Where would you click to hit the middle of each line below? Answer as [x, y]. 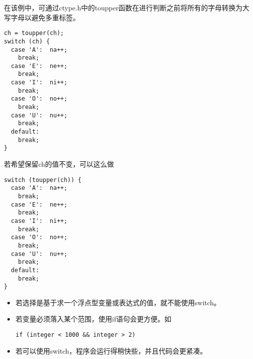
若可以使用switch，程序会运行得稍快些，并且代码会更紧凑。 [111, 350]
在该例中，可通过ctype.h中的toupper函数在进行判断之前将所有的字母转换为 [123, 7]
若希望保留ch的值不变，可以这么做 [59, 164]
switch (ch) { [27, 41]
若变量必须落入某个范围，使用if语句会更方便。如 [93, 319]
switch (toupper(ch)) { [43, 180]
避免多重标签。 [55, 17]
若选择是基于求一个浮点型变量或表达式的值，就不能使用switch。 [118, 302]
